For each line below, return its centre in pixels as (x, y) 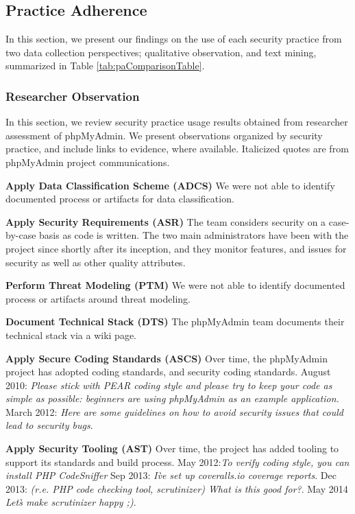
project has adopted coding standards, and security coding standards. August (168, 372)
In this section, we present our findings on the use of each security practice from (174, 39)
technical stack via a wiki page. (71, 335)
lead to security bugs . (49, 425)
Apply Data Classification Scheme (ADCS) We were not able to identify (170, 185)
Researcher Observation (73, 96)
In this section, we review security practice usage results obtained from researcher (177, 122)
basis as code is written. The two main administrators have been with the (194, 235)
